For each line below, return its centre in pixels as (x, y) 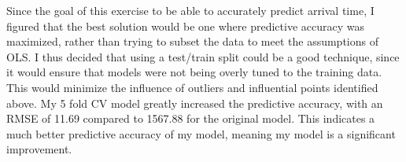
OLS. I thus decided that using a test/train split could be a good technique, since (203, 56)
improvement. (39, 149)
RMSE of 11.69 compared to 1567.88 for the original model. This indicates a (191, 118)
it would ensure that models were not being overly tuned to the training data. (194, 72)
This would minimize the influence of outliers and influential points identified (192, 87)
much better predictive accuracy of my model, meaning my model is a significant (201, 133)
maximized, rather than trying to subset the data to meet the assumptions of (192, 41)
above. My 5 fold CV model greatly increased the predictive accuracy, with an (195, 103)
